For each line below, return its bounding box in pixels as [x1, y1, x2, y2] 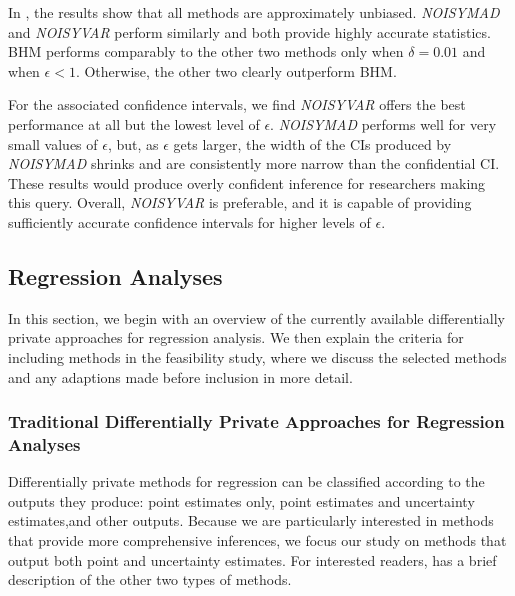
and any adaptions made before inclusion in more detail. [8, 366, 353, 387]
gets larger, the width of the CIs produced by [173, 133, 452, 154]
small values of [8, 133, 98, 154]
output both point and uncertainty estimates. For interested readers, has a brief [8, 549, 497, 570]
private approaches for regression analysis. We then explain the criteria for [8, 327, 464, 348]
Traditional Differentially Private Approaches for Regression [8, 409, 505, 434]
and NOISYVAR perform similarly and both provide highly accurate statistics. [8, 21, 491, 42]
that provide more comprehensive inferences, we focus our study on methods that [8, 530, 507, 551]
